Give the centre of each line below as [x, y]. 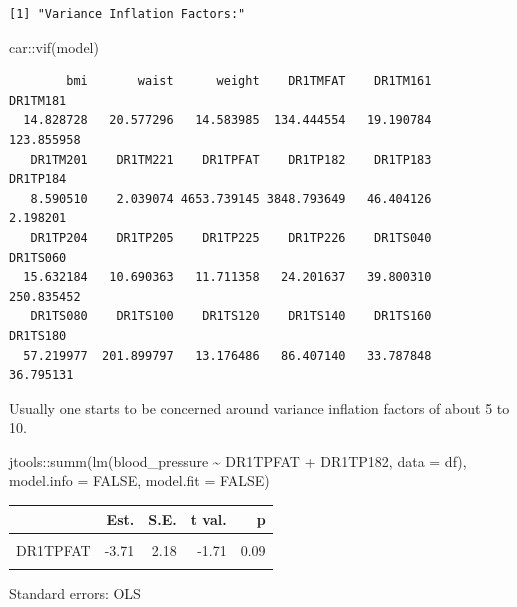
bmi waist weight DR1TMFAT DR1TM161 [249, 81]
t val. [208, 518]
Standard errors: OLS [75, 593]
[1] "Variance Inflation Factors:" [127, 14]
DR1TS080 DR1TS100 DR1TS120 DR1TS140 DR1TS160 [231, 316]
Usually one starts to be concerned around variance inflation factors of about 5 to [259, 407]
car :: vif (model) [54, 46]
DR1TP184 [38, 179]
